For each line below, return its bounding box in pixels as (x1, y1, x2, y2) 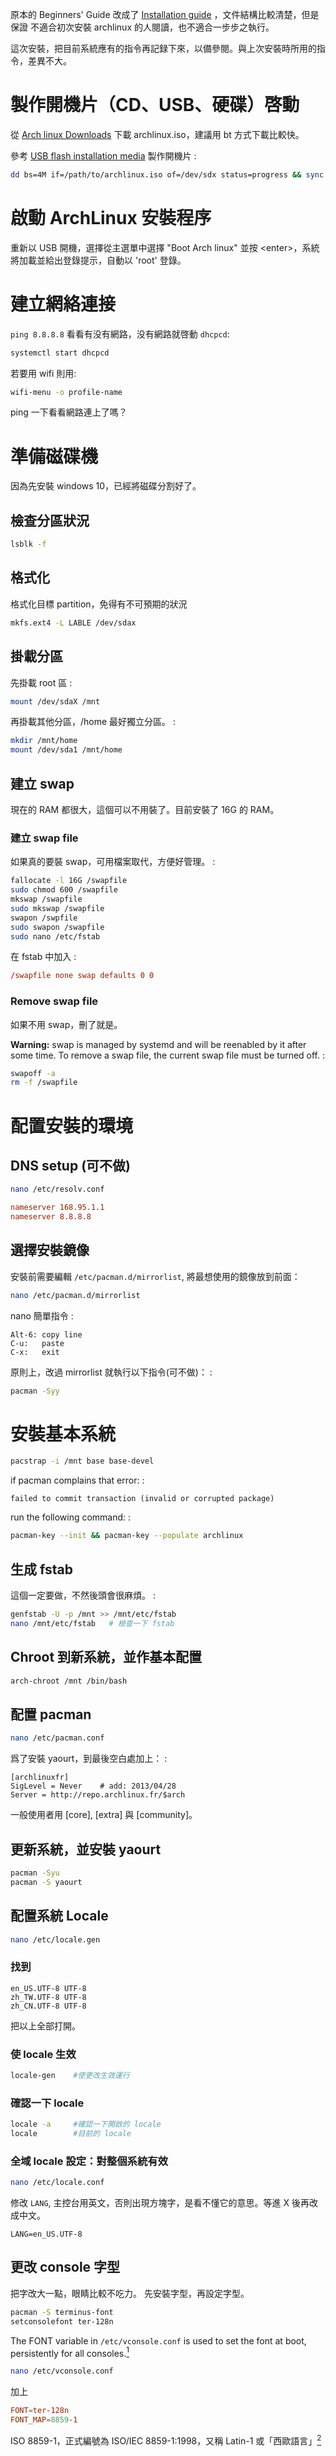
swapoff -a (10, 1068, 56, 1078)
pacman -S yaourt (10, 1877, 83, 1887)
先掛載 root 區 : (10, 676, 73, 688)
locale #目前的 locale (10, 2129, 132, 2139)
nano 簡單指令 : (10, 1309, 74, 1322)
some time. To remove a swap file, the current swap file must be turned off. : (10, 1049, 326, 1061)
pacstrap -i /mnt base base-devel (10, 1456, 155, 1467)
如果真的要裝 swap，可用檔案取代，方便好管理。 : (10, 856, 216, 868)
